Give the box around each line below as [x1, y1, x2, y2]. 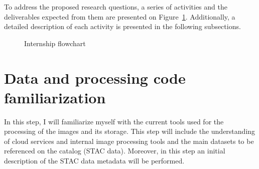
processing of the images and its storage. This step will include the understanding [4, 126, 255, 136]
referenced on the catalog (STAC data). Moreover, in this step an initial [4, 145, 225, 156]
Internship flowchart [24, 38, 86, 48]
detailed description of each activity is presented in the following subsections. [4, 21, 241, 32]
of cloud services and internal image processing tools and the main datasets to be [4, 135, 254, 146]
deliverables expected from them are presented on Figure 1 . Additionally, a [4, 11, 235, 22]
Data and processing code [4, 67, 186, 88]
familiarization [4, 87, 106, 107]
